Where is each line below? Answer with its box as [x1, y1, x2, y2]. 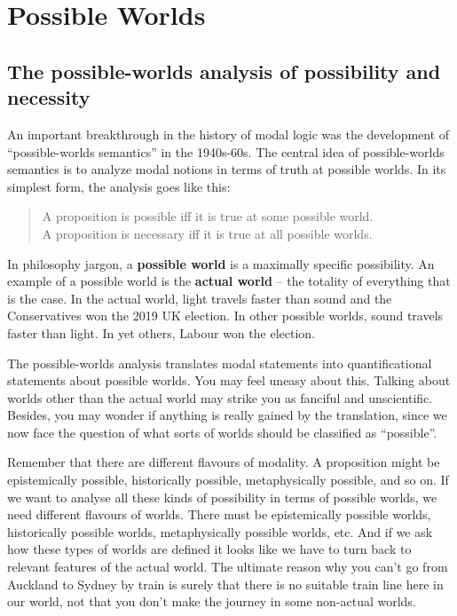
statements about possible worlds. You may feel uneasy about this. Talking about [7, 371, 451, 390]
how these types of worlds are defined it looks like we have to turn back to [7, 540, 412, 558]
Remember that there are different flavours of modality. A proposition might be [7, 453, 440, 471]
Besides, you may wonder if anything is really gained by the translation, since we [7, 406, 447, 424]
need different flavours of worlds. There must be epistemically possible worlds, [7, 505, 431, 524]
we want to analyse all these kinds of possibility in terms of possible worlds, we [7, 487, 437, 506]
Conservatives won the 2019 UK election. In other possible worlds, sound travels [7, 306, 444, 325]
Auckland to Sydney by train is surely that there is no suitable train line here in [7, 574, 444, 593]
